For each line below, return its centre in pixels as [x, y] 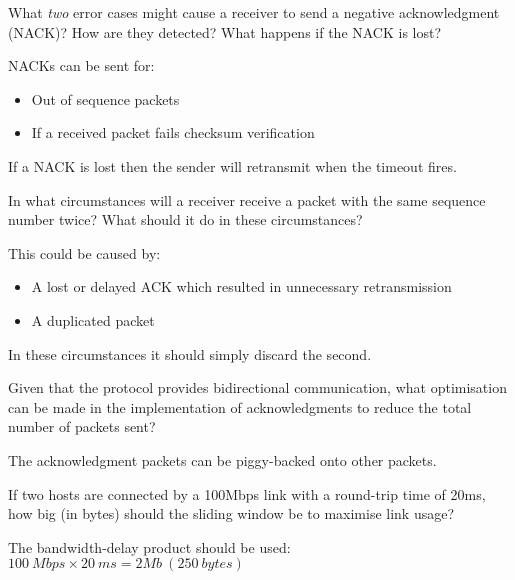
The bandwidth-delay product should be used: [149, 546]
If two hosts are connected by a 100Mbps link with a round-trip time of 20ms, [247, 493]
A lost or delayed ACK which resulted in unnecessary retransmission [241, 286]
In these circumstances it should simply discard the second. [190, 353]
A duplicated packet [93, 319]
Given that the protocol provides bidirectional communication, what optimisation [257, 387]
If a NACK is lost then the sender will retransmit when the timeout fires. [232, 165]
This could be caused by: [84, 252]
